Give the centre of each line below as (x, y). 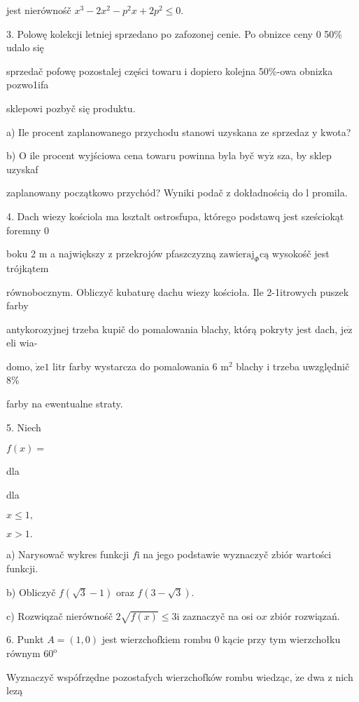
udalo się (25, 47)
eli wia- (22, 343)
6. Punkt (25, 639)
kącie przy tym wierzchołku (282, 639)
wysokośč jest (301, 254)
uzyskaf (22, 169)
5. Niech (24, 427)
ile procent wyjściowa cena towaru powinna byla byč (142, 155)
